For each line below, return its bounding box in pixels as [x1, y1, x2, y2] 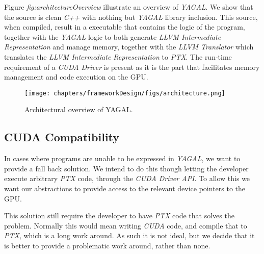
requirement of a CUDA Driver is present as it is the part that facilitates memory [4, 61, 260, 72]
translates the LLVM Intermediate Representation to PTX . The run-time [4, 51, 232, 62]
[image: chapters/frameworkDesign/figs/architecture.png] [24, 89, 225, 97]
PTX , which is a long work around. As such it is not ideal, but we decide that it [4, 230, 255, 241]
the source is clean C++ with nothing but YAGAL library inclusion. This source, [4, 11, 258, 22]
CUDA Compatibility [4, 129, 120, 145]
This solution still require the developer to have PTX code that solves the [4, 210, 234, 221]
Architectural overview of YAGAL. [24, 104, 133, 115]
